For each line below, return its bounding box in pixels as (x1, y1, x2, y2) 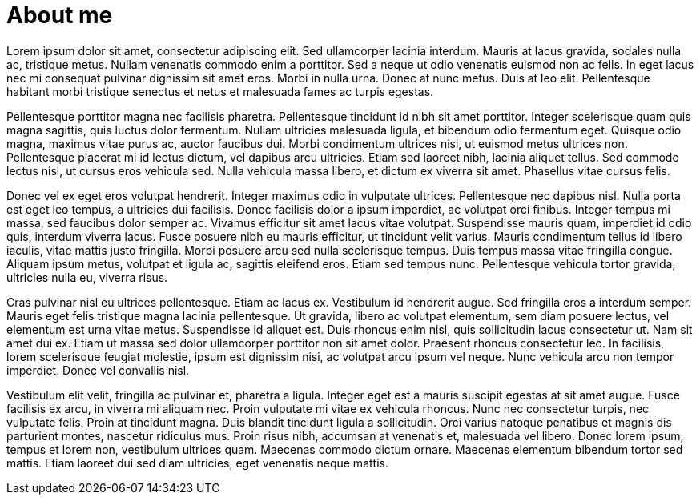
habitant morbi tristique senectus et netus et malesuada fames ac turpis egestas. (6, 84, 434, 98)
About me (6, 2, 113, 29)
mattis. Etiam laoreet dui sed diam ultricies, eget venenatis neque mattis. (6, 455, 388, 470)
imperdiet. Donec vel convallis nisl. (6, 363, 190, 377)
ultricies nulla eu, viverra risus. (6, 270, 168, 284)
